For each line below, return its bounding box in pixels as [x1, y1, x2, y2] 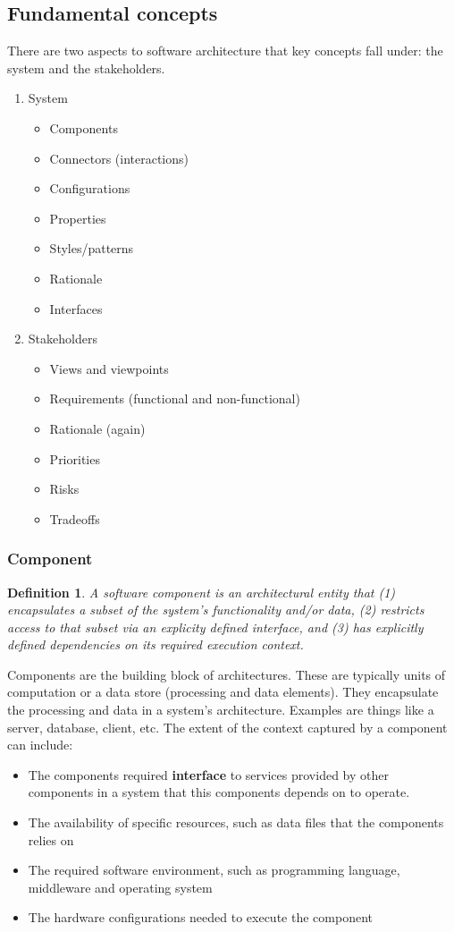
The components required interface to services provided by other [28, 765, 389, 784]
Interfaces [49, 299, 103, 318]
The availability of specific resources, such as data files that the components [28, 813, 444, 832]
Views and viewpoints [49, 359, 169, 377]
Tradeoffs [49, 509, 100, 528]
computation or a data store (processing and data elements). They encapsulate [7, 682, 439, 701]
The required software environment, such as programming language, [28, 860, 400, 879]
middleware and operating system [28, 877, 213, 896]
